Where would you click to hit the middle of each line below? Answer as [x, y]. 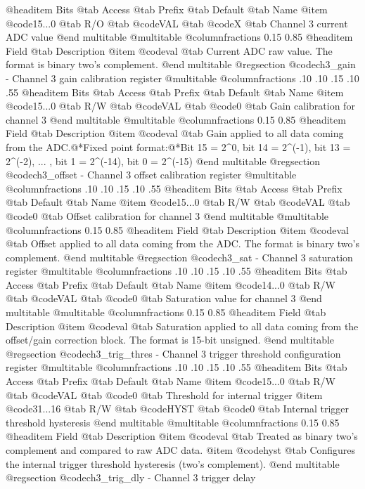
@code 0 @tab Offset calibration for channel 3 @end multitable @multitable [167, 215]
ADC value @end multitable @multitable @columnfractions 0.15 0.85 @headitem [179, 37]
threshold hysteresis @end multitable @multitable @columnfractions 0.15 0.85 [173, 422]
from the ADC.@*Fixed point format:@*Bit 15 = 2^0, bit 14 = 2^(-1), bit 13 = [178, 146]
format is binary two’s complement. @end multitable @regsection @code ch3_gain [181, 64]
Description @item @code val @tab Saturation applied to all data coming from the [182, 326]
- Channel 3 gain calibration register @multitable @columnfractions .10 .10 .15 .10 [182, 78]
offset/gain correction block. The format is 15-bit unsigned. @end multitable [170, 340]
